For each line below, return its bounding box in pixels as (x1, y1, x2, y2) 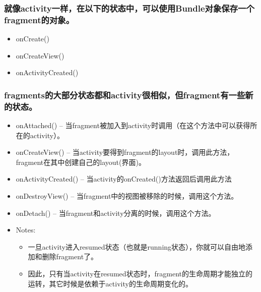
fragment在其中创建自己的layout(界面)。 (16, 156, 146, 167)
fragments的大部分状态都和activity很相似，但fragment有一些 (4, 88, 245, 101)
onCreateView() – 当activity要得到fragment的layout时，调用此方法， (16, 147, 234, 157)
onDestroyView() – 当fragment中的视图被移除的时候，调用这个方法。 (16, 191, 238, 201)
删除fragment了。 (42, 251, 98, 262)
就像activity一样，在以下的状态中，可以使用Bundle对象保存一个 (4, 2, 254, 14)
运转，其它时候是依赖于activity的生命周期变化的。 (28, 278, 192, 288)
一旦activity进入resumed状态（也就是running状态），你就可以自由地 (28, 241, 246, 252)
